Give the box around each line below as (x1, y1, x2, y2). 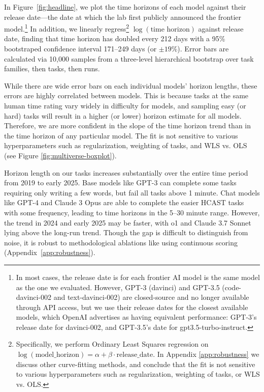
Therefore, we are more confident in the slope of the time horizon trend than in (4, 120, 251, 131)
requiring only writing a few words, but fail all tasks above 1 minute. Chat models (4, 187, 260, 198)
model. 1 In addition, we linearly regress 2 (4, 22, 129, 34)
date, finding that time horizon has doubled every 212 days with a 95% (4, 33, 225, 44)
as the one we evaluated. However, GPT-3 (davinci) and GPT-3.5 (16, 282, 220, 292)
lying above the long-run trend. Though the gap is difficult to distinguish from (4, 227, 248, 238)
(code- (222, 282, 242, 292)
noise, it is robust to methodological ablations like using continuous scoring (4, 237, 238, 247)
